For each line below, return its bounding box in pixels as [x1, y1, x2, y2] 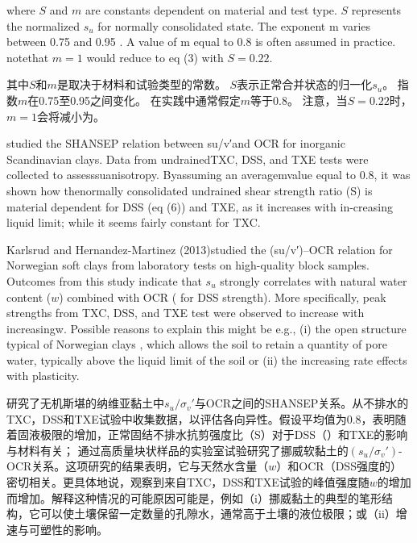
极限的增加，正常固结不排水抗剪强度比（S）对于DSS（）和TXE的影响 [39, 426, 408, 443]
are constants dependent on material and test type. [85, 2, 337, 18]
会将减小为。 [36, 107, 105, 124]
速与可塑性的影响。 [6, 520, 108, 537]
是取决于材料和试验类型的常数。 [56, 76, 226, 93]
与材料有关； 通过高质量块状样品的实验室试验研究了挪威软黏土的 [6, 441, 349, 458]
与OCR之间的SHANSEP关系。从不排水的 [194, 395, 409, 411]
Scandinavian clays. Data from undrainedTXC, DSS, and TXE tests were [6, 150, 369, 167]
